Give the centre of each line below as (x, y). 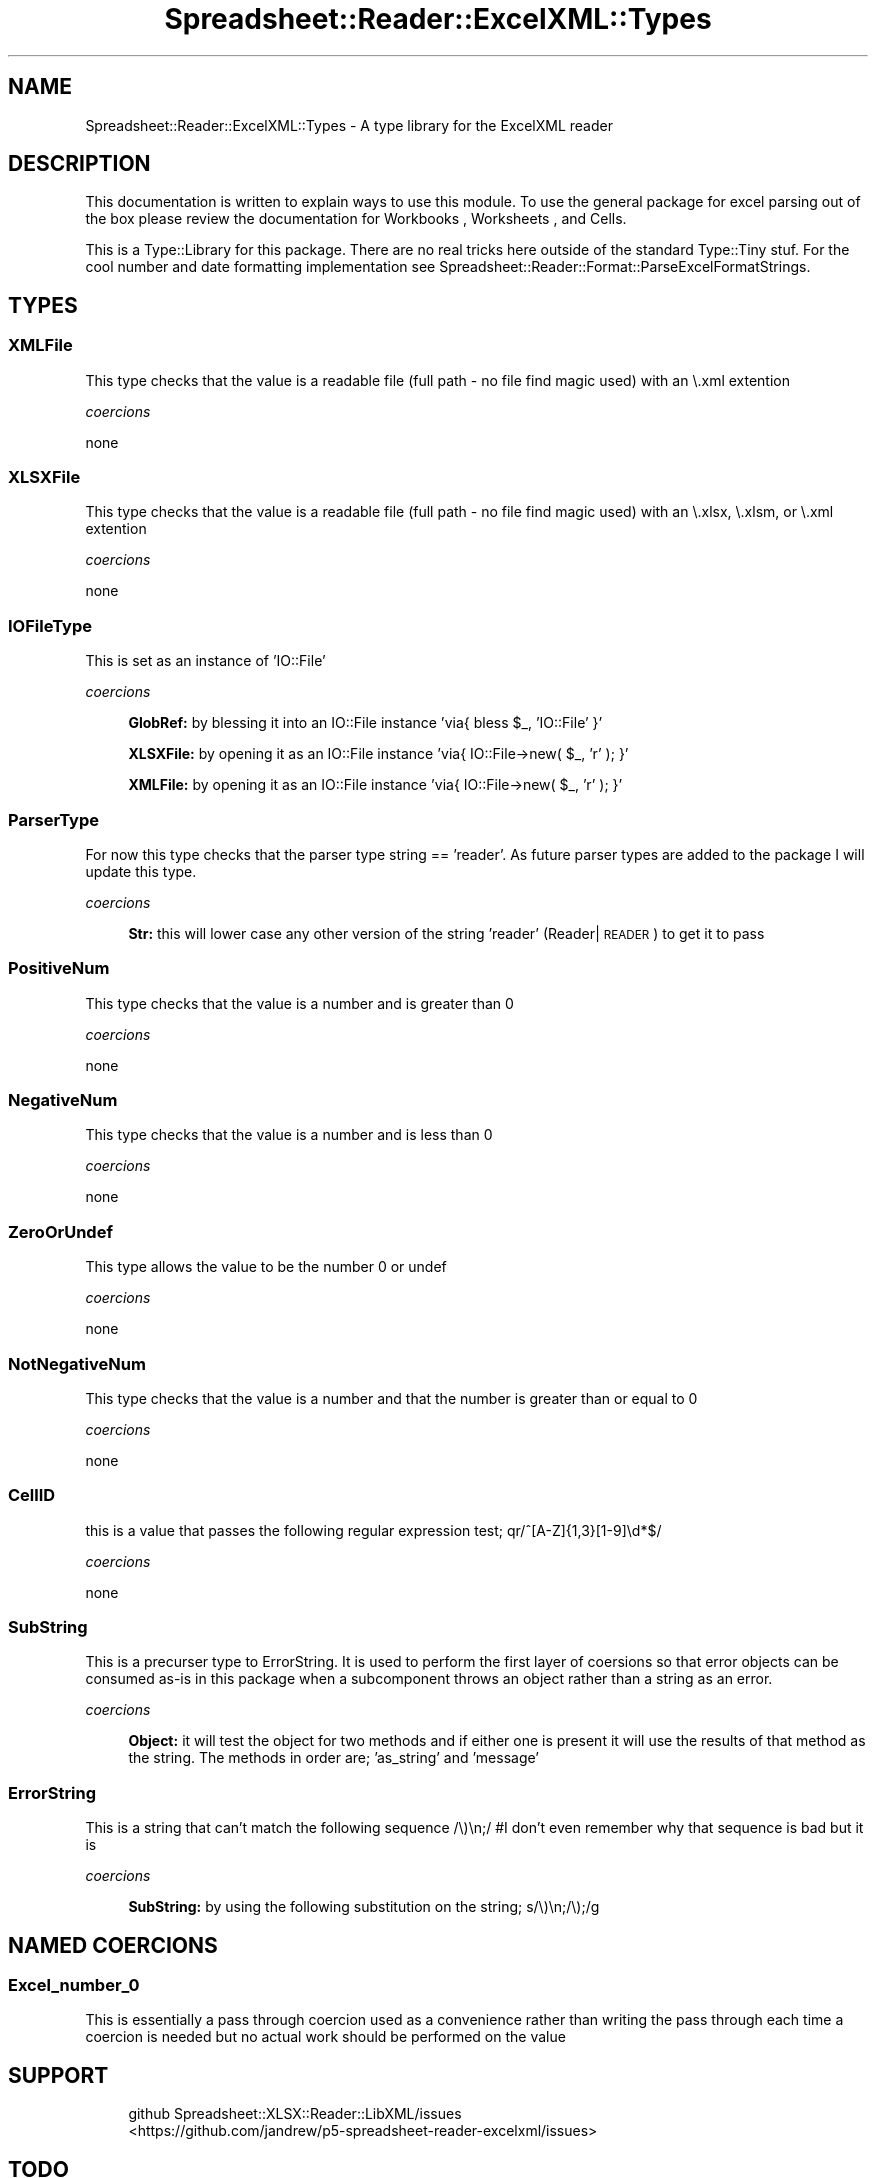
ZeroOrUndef (60, 1231)
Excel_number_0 (74, 1985)
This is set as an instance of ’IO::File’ (205, 661)
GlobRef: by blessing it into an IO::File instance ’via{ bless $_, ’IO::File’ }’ (365, 723)
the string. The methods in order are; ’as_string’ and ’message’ (333, 1758)
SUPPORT (58, 2075)
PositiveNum (59, 968)
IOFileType (50, 625)
